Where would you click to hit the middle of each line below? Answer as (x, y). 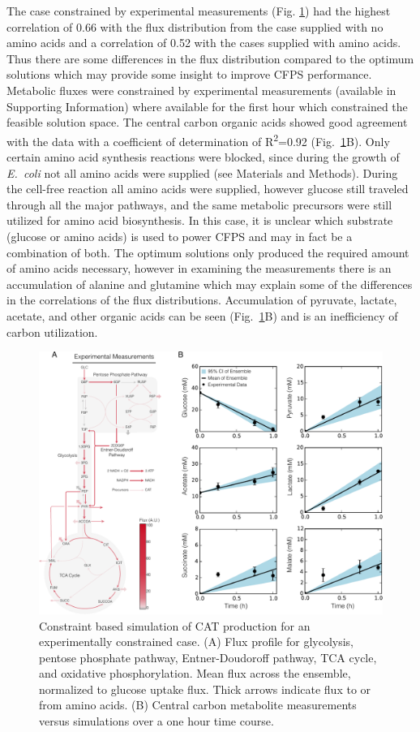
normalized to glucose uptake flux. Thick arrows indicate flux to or (205, 689)
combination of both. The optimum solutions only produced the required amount (208, 252)
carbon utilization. (52, 332)
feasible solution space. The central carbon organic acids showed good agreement (207, 122)
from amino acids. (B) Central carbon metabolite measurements (198, 705)
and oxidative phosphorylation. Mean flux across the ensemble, (195, 673)
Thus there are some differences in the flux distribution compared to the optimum (210, 58)
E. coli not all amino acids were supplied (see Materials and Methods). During (202, 172)
